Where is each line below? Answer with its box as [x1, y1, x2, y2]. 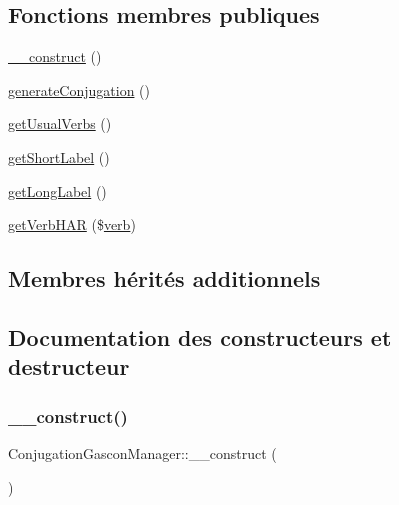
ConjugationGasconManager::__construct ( [8, 442, 277, 463]
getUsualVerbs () [8, 113, 112, 134]
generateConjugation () [8, 79, 151, 100]
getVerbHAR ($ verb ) [8, 214, 136, 235]
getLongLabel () [8, 180, 107, 201]
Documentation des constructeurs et [8, 321, 392, 352]
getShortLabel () [8, 146, 110, 167]
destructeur [8, 351, 130, 382]
